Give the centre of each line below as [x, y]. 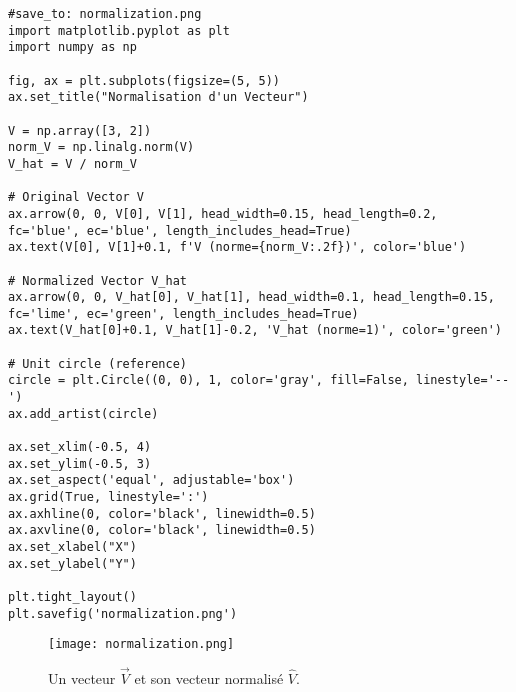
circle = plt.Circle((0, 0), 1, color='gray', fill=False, [208, 380]
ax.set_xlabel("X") [72, 547]
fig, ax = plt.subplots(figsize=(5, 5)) [144, 80]
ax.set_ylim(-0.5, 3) [80, 463]
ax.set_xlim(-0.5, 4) [80, 447]
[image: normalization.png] [141, 644]
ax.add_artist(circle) [83, 413]
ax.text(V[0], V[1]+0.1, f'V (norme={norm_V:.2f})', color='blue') [237, 247]
